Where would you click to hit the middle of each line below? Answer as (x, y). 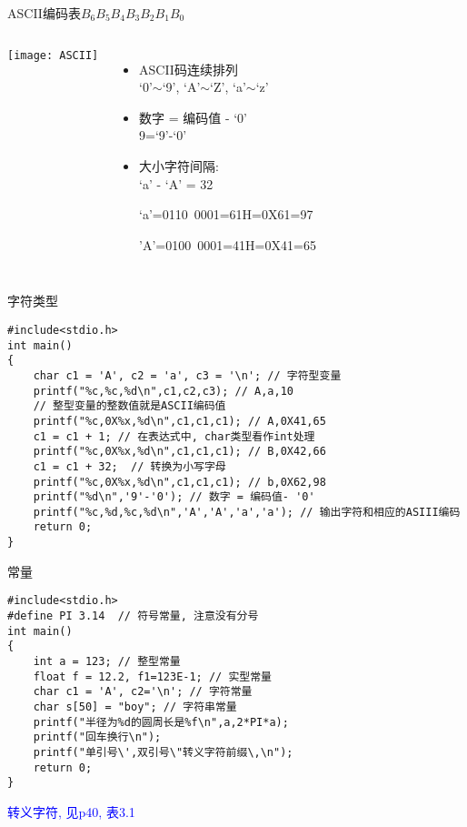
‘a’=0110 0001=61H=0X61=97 (226, 214)
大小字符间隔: (179, 165)
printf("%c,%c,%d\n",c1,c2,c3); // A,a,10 (163, 391)
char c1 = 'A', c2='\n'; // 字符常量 (143, 692)
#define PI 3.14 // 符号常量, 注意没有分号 (133, 616)
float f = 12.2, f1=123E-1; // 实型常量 (152, 676)
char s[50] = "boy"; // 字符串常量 (135, 706)
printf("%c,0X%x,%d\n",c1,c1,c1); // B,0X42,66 (179, 452)
